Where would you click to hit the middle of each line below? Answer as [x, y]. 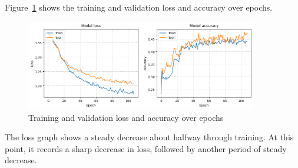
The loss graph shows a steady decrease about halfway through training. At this [149, 137]
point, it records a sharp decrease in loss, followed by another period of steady [146, 148]
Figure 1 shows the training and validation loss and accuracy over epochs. [139, 7]
